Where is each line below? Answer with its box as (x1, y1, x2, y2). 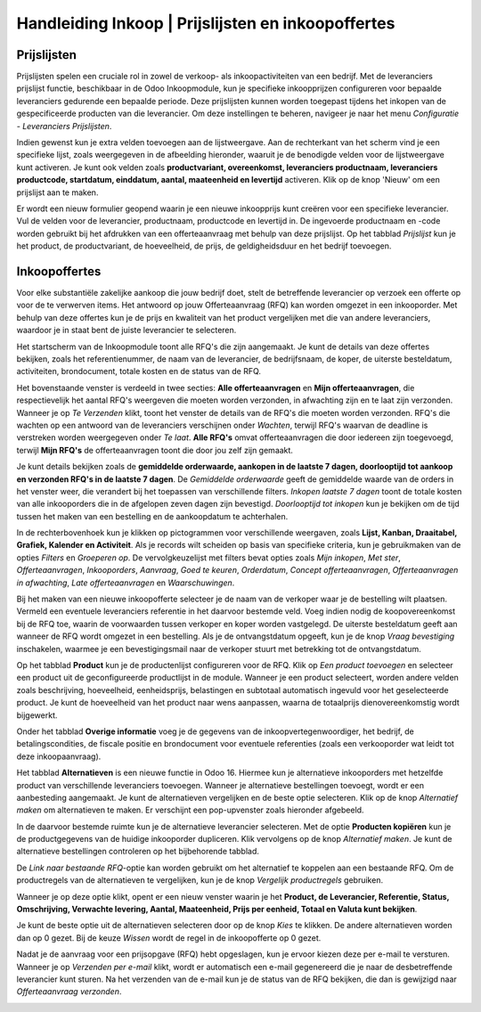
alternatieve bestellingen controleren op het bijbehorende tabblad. (16, 846, 260, 857)
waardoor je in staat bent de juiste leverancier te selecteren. (16, 325, 237, 336)
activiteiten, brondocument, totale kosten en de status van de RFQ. (16, 366, 262, 377)
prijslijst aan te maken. (16, 187, 99, 198)
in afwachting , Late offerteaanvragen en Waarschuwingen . (16, 577, 235, 588)
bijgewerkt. (16, 709, 58, 721)
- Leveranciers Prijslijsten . (16, 120, 112, 131)
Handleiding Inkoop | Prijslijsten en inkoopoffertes (16, 13, 395, 33)
